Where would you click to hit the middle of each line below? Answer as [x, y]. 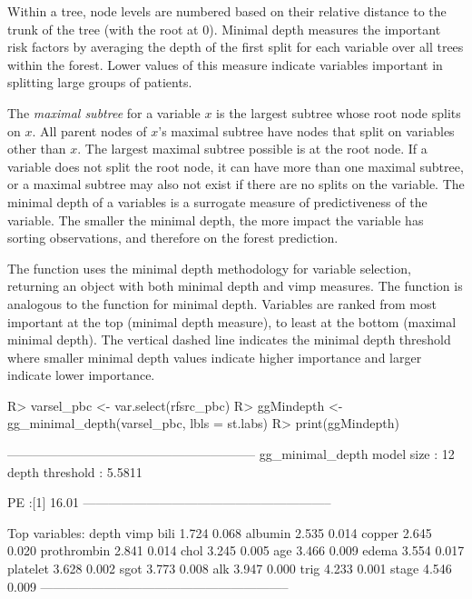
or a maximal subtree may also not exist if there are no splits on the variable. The [236, 184]
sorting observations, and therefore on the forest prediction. [173, 238]
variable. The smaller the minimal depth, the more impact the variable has [216, 220]
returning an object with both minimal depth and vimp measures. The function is [235, 286]
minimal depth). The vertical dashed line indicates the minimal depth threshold [229, 339]
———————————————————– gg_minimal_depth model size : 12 [231, 454]
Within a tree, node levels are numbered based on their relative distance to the [227, 11]
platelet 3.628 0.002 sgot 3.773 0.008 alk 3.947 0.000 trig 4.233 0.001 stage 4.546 [230, 569]
